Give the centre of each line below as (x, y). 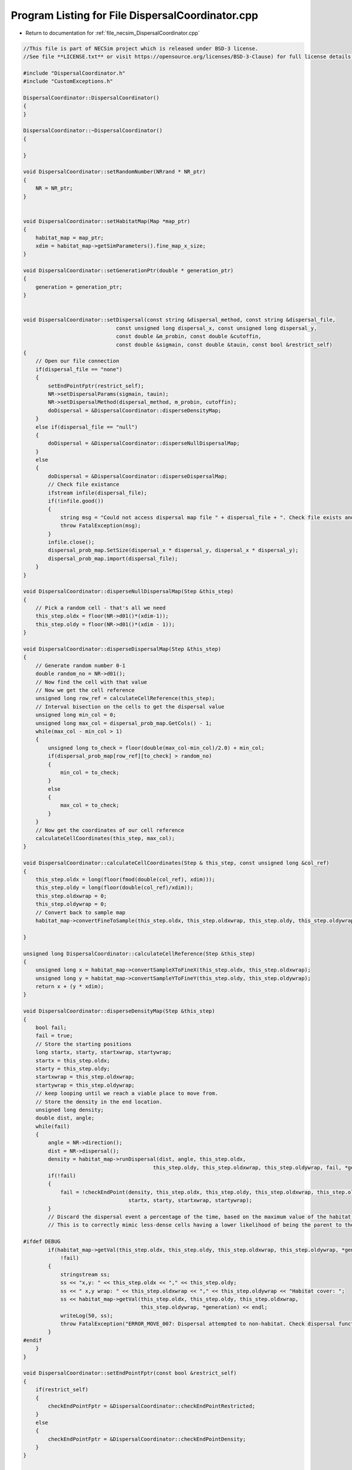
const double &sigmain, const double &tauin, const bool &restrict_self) (224, 345)
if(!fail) (62, 1176)
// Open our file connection (77, 361)
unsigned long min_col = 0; (76, 715)
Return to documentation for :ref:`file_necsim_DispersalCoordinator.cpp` (113, 33)
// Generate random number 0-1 (80, 665)
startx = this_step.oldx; (73, 1060)
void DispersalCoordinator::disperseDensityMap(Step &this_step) (119, 1011)
